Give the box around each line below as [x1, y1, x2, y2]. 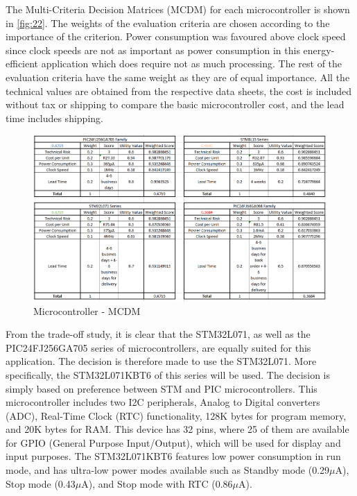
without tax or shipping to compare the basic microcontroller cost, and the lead [6, 97, 345, 112]
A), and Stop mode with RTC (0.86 [81, 476, 233, 490]
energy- [303, 42, 335, 57]
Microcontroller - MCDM [33, 303, 141, 318]
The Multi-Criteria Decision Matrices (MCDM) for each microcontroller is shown [6, 2, 350, 16]
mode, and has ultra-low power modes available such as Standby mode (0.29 [6, 463, 330, 477]
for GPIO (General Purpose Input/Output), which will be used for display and [6, 435, 341, 450]
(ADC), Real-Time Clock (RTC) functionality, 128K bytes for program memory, [6, 408, 347, 422]
